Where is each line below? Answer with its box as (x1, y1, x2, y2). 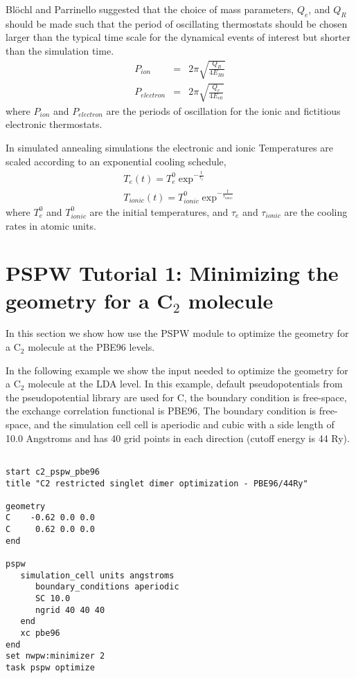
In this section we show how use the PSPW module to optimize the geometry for (6, 326, 349, 340)
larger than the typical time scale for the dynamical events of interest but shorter (6, 30, 350, 44)
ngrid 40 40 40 (35, 605, 105, 615)
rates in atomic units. (6, 218, 96, 232)
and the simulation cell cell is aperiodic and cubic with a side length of (34, 417, 335, 432)
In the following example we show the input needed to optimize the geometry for (6, 363, 348, 377)
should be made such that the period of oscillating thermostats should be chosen (6, 16, 348, 30)
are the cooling (284, 204, 348, 219)
